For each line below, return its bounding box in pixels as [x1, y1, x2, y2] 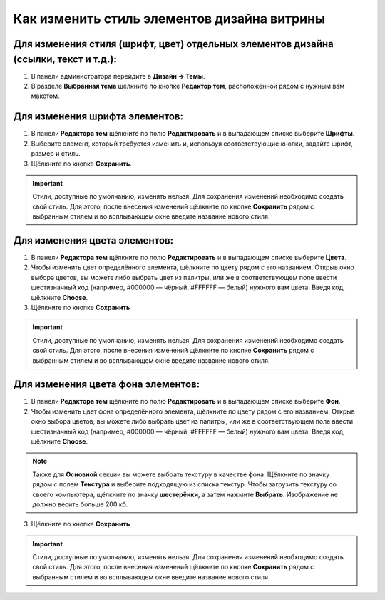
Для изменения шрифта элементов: [13, 111, 183, 123]
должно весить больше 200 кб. [32, 500, 128, 509]
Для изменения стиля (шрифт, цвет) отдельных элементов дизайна [13, 38, 334, 50]
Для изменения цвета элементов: [13, 234, 174, 246]
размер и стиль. [31, 149, 81, 158]
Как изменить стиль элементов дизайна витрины [13, 11, 326, 26]
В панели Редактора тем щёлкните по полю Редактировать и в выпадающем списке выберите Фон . [31, 397, 341, 406]
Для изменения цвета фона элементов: [13, 379, 200, 391]
